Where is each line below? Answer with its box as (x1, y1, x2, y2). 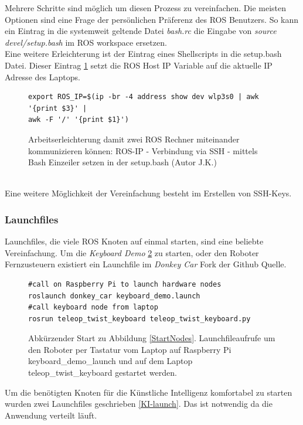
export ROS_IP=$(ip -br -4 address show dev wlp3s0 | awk (28, 93, 259, 101)
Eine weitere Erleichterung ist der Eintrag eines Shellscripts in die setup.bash (5, 47, 282, 60)
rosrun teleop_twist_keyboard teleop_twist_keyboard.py (28, 314, 251, 323)
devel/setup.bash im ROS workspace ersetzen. (5, 36, 167, 48)
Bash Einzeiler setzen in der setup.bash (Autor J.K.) (28, 156, 217, 168)
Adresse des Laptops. (5, 70, 80, 83)
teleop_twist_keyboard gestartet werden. (28, 366, 177, 379)
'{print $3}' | (28, 104, 87, 113)
